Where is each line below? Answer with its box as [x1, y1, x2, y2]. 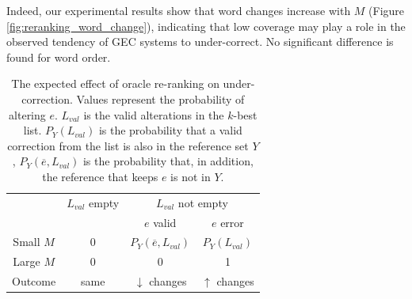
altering [9, 106, 46, 123]
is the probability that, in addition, [82, 153, 254, 169]
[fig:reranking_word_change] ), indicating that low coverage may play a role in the [6, 17, 406, 34]
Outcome [12, 273, 56, 290]
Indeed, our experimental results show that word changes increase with [6, 2, 351, 18]
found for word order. [6, 48, 111, 65]
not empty [177, 194, 228, 210]
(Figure [368, 2, 405, 18]
